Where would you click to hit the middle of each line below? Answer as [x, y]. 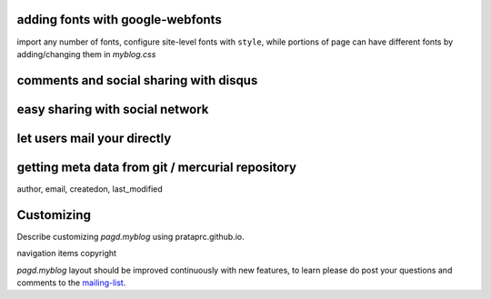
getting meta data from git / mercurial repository [157, 167]
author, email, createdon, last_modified [90, 189]
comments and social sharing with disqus [137, 80]
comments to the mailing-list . [71, 283]
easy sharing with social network [113, 109]
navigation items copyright [67, 254]
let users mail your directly [94, 138]
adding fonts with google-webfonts [119, 20]
